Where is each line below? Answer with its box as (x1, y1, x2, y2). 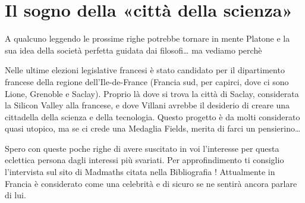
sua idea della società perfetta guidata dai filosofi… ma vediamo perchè (5, 43, 262, 56)
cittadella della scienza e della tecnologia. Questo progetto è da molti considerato (5, 110, 300, 123)
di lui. (5, 189, 26, 201)
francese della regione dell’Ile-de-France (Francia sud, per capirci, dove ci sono (5, 75, 289, 88)
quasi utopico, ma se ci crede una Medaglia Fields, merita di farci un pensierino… (5, 122, 301, 135)
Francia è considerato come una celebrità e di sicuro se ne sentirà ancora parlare (5, 177, 297, 189)
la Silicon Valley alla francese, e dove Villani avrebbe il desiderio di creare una (5, 99, 290, 111)
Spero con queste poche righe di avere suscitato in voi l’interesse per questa (5, 142, 279, 154)
